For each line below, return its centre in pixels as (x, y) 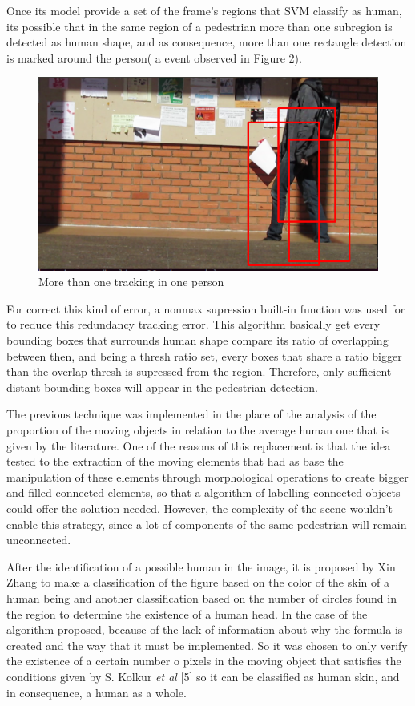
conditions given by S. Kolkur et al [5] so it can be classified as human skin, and (203, 676)
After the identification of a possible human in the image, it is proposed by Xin (201, 566)
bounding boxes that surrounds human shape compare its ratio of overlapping (197, 340)
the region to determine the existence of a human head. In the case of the (187, 613)
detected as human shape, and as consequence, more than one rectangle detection (207, 42)
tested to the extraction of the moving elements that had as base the (175, 461)
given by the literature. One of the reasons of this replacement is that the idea (199, 445)
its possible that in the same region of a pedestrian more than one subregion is (199, 26)
